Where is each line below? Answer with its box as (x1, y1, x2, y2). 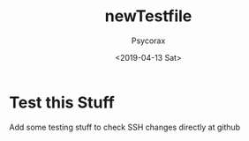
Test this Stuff (9, 93, 115, 112)
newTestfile (104, 6, 192, 26)
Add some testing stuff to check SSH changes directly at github (9, 122, 241, 132)
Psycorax (131, 35, 166, 46)
